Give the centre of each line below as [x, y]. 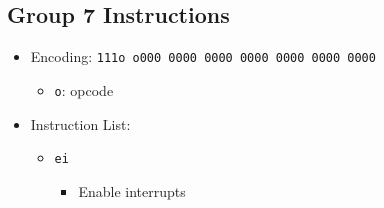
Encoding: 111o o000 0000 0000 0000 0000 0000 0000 [203, 56]
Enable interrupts [132, 190]
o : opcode [84, 89]
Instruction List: [80, 123]
